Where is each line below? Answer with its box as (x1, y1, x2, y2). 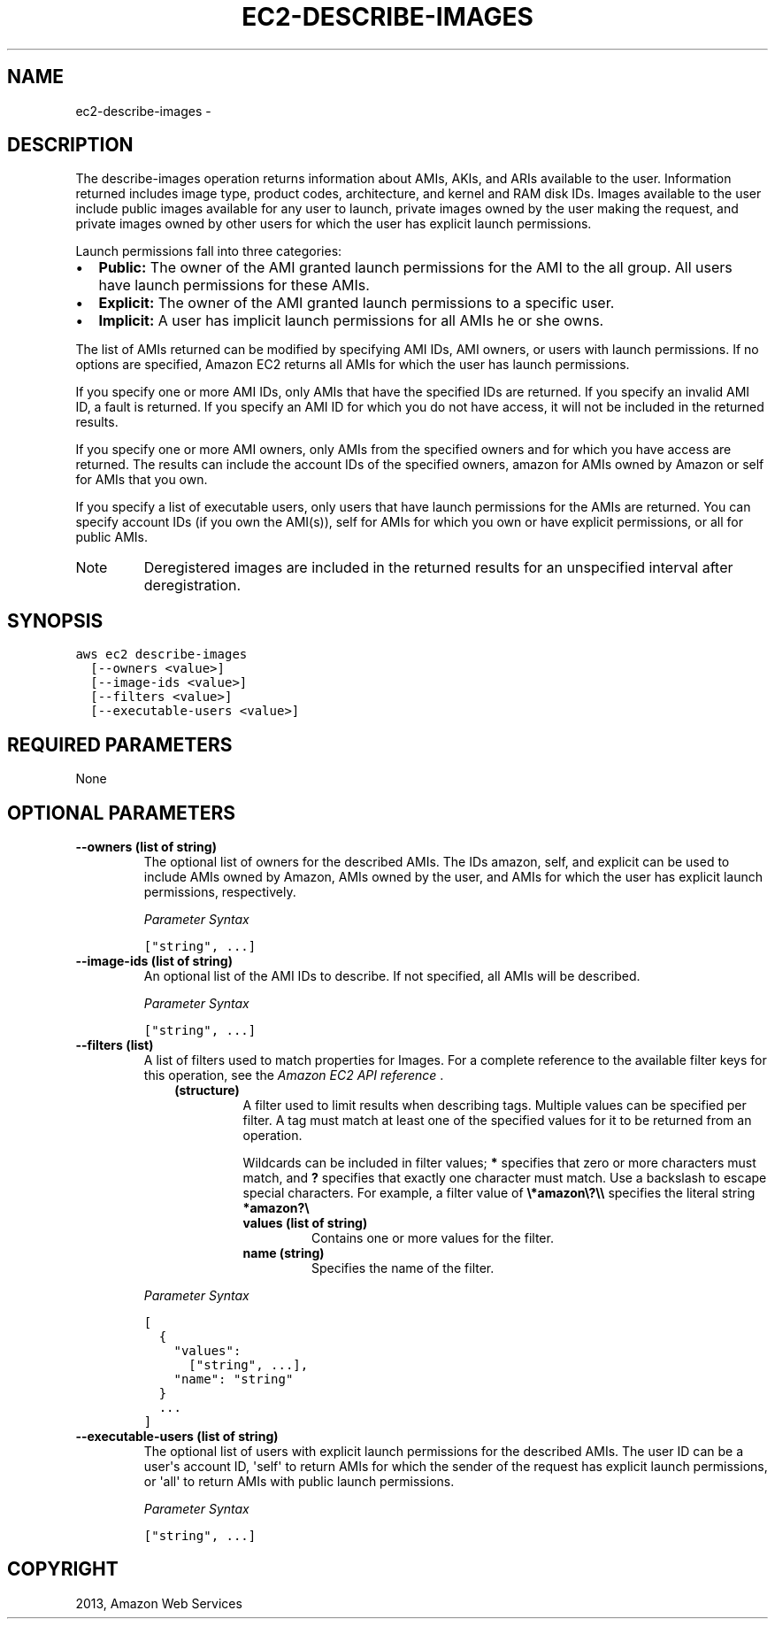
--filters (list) (75, 1036, 154, 1052)
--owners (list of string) (75, 838, 217, 854)
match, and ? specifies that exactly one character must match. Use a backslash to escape (242, 1169, 767, 1185)
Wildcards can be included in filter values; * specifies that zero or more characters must (242, 1154, 756, 1170)
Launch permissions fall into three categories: (75, 243, 342, 259)
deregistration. (143, 576, 242, 595)
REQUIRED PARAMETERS (7, 733, 233, 756)
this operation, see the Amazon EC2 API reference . (143, 1067, 444, 1083)
